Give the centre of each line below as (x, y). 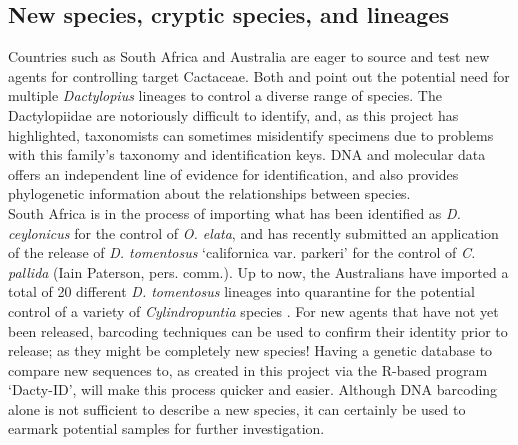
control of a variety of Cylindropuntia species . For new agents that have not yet (253, 310)
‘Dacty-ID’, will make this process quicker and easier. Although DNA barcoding (253, 389)
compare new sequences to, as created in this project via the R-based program (248, 369)
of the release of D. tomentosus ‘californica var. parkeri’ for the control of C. (242, 252)
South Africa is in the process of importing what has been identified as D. (234, 212)
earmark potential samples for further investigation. (166, 428)
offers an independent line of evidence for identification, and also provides (233, 173)
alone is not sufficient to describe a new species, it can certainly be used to (237, 408)
